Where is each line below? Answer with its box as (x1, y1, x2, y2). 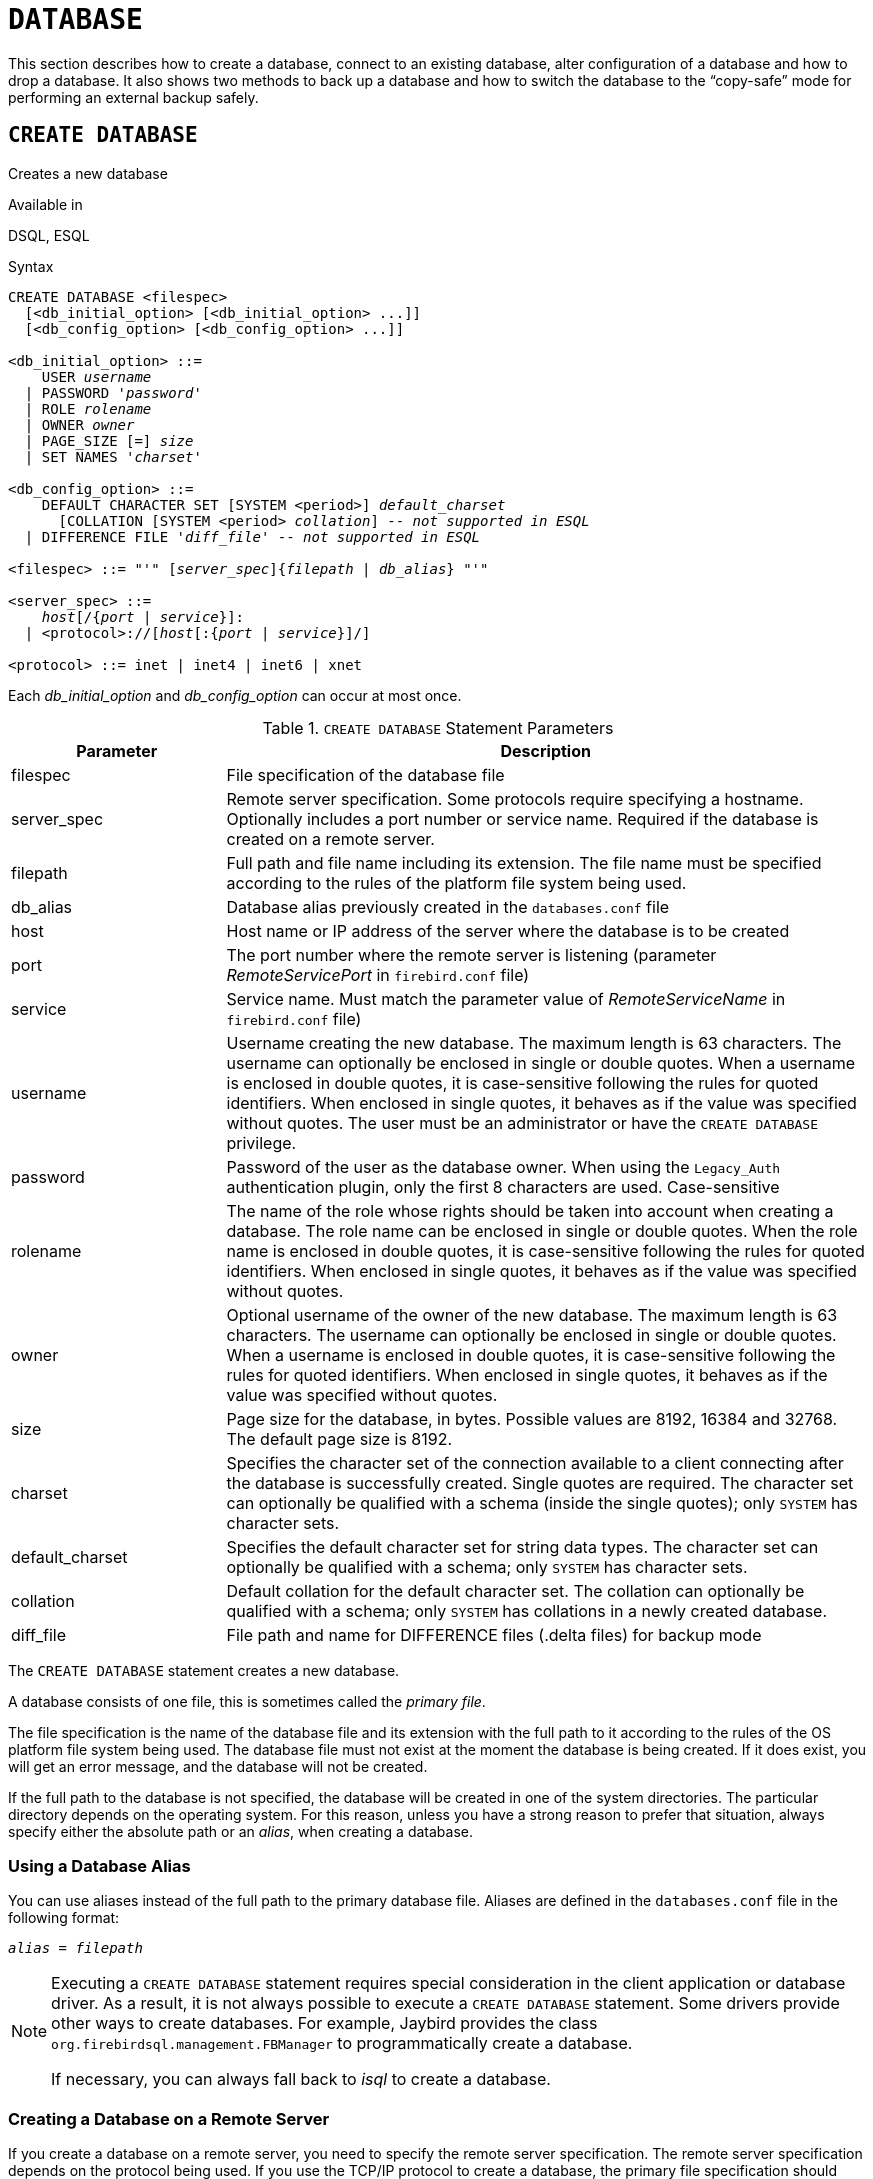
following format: (8, 1909, 120, 1927)
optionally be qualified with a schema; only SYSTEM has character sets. (226, 1556, 748, 1577)
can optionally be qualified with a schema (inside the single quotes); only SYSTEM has (226, 1492, 858, 1513)
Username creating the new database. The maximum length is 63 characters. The (226, 1032, 842, 1053)
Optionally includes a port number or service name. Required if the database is (226, 808, 819, 829)
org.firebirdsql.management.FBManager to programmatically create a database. (51, 2033, 633, 2054)
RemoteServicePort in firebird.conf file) (226, 964, 530, 985)
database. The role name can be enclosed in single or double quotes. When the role (226, 1220, 858, 1241)
